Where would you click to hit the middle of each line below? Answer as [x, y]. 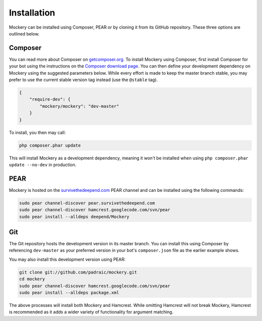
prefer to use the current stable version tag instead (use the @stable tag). [83, 80]
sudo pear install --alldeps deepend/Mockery [74, 217]
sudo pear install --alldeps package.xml [69, 293]
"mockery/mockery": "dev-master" [79, 106]
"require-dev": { [50, 99]
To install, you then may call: [37, 132]
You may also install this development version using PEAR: [67, 259]
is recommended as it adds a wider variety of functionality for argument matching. [91, 312]
